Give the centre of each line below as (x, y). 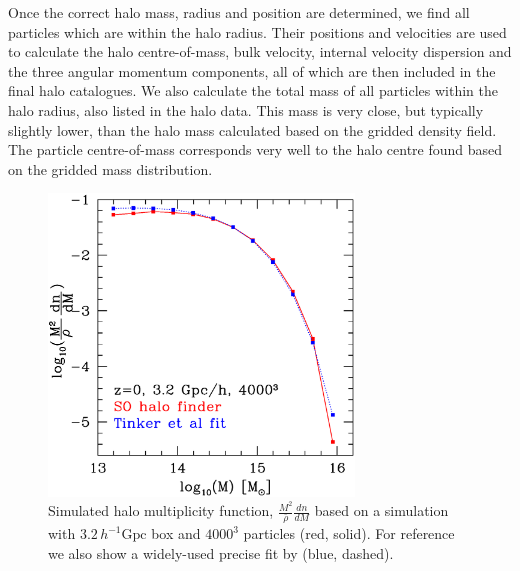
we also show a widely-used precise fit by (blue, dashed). (221, 552)
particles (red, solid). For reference (349, 533)
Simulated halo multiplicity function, (161, 510)
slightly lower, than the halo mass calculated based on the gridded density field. (252, 129)
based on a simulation (381, 510)
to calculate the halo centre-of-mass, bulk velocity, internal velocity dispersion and (260, 51)
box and (176, 533)
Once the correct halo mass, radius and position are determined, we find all (239, 12)
